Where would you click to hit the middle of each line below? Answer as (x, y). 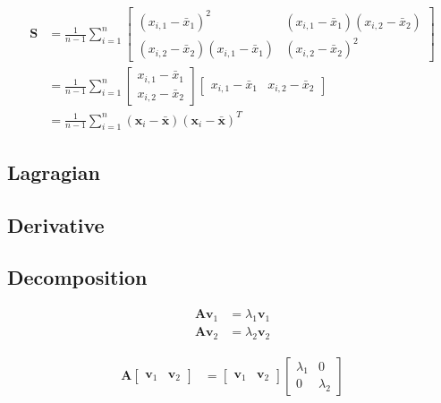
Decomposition (77, 277)
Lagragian (54, 171)
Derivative (56, 224)
